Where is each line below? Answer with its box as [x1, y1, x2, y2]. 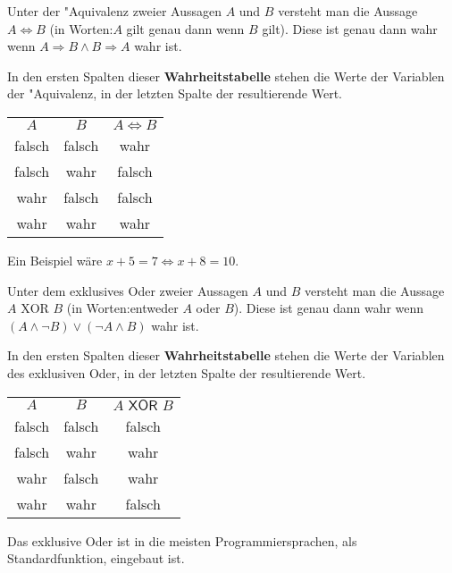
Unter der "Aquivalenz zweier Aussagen [7, 2, 222, 20]
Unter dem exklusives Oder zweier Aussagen [7, 281, 248, 299]
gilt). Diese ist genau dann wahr [262, 19, 438, 38]
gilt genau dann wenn [126, 19, 245, 38]
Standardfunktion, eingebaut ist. [7, 549, 185, 568]
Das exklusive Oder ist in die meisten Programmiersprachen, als [7, 531, 357, 550]
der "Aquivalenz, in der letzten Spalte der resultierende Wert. [7, 84, 343, 103]
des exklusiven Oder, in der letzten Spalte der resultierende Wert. [7, 363, 366, 382]
